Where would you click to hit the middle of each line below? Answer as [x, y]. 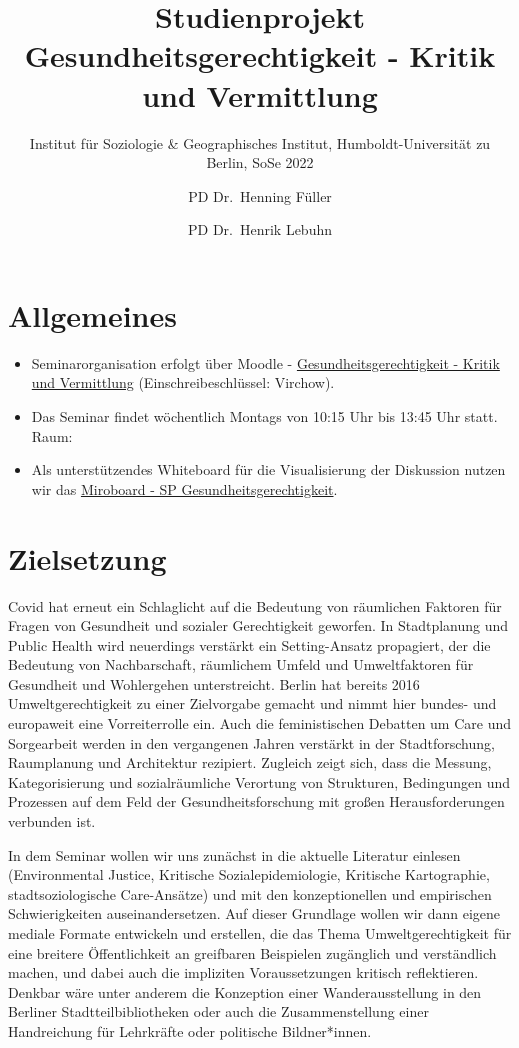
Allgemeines [92, 314]
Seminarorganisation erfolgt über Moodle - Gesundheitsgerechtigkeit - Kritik [265, 362]
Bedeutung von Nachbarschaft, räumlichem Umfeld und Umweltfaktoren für [241, 664]
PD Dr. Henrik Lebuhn [259, 229]
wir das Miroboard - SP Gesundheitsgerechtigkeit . [184, 488]
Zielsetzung [87, 557]
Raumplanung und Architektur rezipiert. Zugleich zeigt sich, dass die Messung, [250, 762]
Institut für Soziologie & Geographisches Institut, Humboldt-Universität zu [260, 142]
